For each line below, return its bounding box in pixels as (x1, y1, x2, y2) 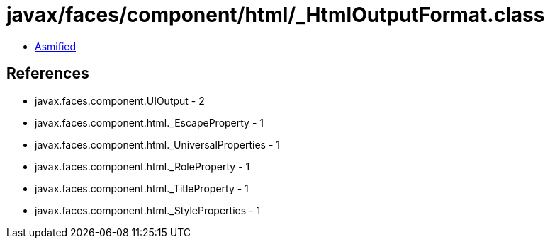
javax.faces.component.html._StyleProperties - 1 (35, 204, 261, 216)
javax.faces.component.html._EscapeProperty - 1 (35, 116, 264, 129)
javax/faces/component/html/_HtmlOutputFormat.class (6, 3, 545, 27)
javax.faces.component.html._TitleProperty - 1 (35, 182, 249, 194)
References (6, 64, 89, 83)
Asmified (35, 40, 77, 52)
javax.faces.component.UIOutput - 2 (35, 94, 205, 107)
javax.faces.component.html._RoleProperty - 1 (35, 160, 250, 173)
